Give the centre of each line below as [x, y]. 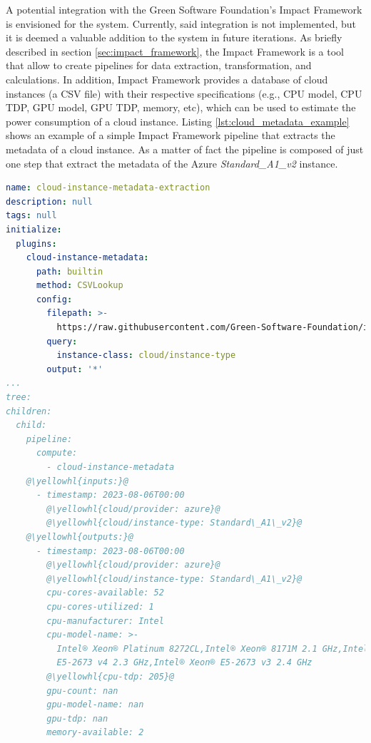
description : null [49, 201]
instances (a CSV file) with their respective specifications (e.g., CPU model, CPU [184, 93]
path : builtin [70, 271]
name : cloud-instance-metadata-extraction [108, 188]
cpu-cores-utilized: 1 [100, 606]
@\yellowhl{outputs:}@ [80, 537]
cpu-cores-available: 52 [105, 593]
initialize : [34, 229]
